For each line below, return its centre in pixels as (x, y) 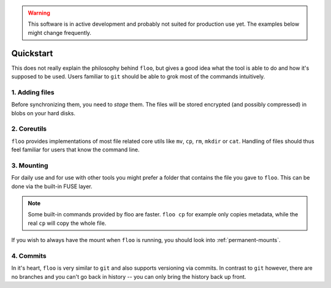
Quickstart (32, 53)
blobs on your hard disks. (44, 113)
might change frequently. (60, 32)
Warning (39, 13)
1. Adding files (33, 92)
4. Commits (29, 256)
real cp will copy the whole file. (67, 223)
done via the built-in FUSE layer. (52, 186)
